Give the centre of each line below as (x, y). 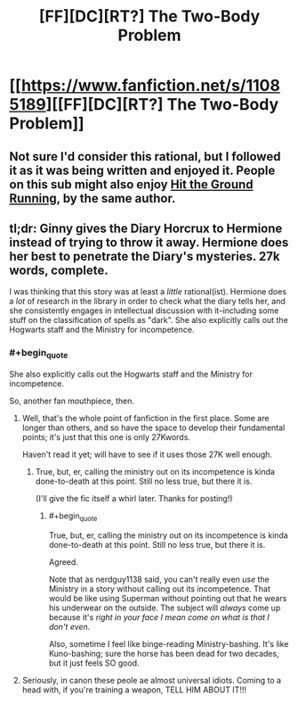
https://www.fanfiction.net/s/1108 (150, 86)
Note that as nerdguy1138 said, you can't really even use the (159, 579)
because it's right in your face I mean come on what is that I (159, 617)
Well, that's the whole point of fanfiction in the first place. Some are (145, 418)
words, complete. (59, 270)
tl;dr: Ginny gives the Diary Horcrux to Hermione (146, 228)
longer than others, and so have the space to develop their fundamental (153, 427)
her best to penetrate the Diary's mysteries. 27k (145, 256)
